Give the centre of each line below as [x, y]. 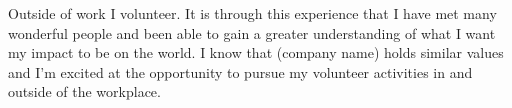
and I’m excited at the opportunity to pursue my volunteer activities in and [240, 71]
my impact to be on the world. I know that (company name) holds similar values [256, 52]
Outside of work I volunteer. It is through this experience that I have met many [252, 13]
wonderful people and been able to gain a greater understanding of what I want [252, 32]
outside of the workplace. [84, 91]
